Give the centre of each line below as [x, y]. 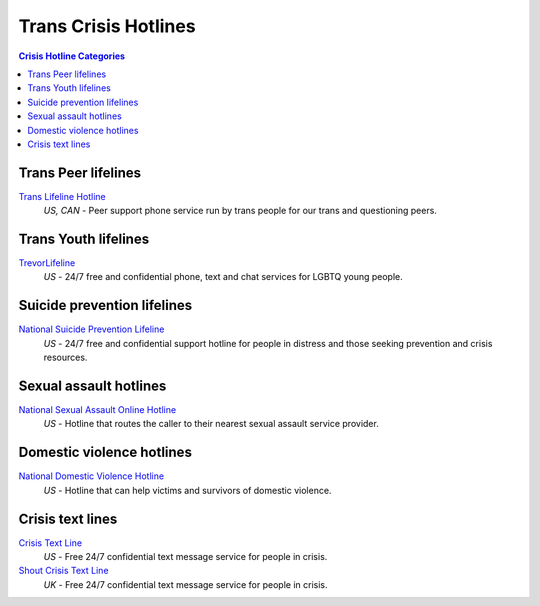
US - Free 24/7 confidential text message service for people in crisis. [185, 557]
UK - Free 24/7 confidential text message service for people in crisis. [186, 584]
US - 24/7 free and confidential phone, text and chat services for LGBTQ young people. [223, 277]
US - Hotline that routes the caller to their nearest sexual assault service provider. [211, 424]
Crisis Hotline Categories [71, 56]
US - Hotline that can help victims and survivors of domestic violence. [187, 490]
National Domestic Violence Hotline [91, 476]
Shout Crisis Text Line [63, 571]
